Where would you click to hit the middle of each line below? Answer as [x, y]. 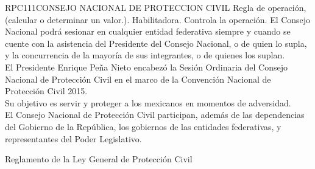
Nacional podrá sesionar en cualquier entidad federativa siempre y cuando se [148, 31]
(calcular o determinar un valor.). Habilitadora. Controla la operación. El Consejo [158, 19]
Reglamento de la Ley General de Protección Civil [99, 159]
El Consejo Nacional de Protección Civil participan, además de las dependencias [155, 115]
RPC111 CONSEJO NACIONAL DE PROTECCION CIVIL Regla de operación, [156, 7]
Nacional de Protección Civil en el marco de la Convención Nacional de [138, 79]
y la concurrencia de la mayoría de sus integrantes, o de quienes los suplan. [145, 55]
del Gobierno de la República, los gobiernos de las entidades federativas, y [143, 126]
